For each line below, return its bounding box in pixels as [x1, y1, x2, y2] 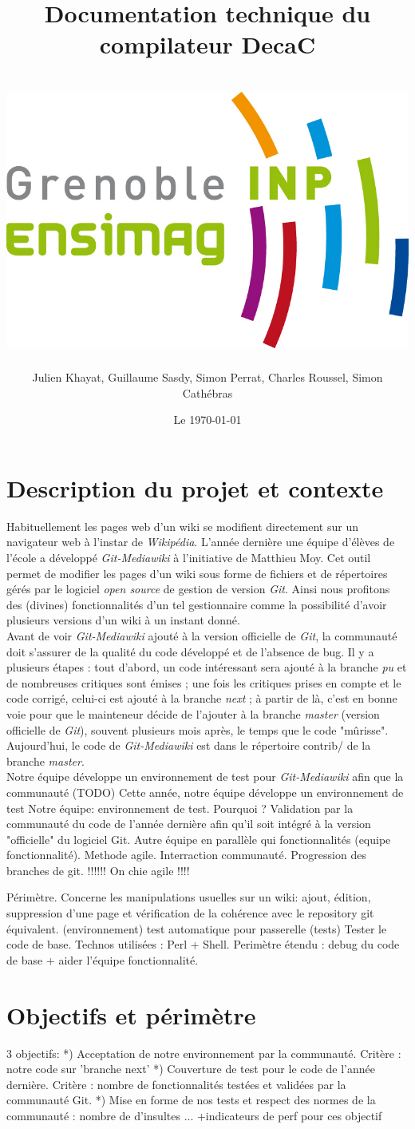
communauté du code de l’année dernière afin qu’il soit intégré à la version [6, 815, 371, 832]
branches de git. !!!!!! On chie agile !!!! [6, 862, 190, 878]
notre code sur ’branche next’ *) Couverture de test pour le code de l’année [6, 1060, 375, 1077]
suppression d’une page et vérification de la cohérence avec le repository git [6, 905, 374, 921]
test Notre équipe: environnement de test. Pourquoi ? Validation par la [6, 799, 354, 816]
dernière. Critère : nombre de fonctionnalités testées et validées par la [6, 1076, 346, 1092]
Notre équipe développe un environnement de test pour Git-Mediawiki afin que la [6, 768, 404, 785]
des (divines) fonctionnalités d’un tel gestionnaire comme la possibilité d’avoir [6, 596, 387, 612]
